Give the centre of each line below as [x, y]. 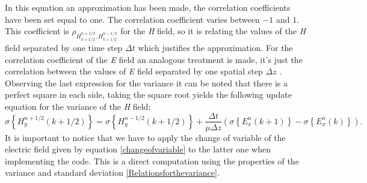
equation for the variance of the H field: [78, 106]
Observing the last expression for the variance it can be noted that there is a [146, 82]
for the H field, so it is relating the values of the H [213, 31]
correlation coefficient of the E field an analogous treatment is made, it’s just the [154, 59]
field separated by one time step [64, 47]
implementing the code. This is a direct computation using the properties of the [152, 160]
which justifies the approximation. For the [215, 47]
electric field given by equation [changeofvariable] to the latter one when [138, 149]
